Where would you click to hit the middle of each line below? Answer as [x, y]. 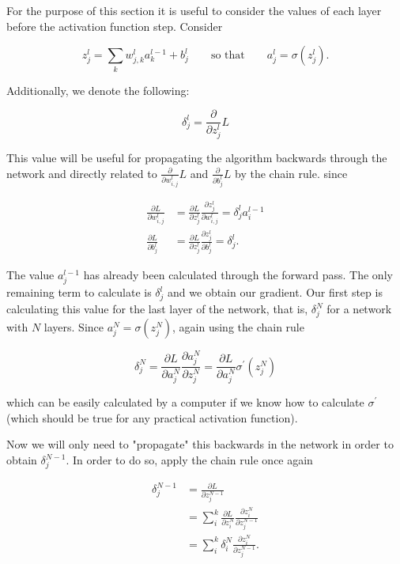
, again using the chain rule [238, 326]
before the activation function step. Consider [115, 26]
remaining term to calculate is [79, 292]
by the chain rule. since [291, 173]
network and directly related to [82, 173]
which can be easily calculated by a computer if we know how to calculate [185, 402]
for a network [359, 309]
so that [228, 56]
